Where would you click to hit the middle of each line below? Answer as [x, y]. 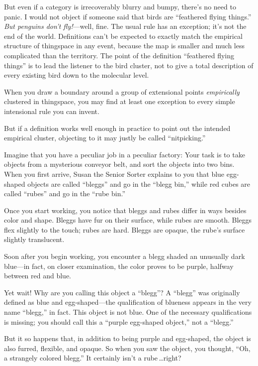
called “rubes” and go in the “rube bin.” [65, 193]
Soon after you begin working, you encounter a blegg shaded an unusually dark [125, 256]
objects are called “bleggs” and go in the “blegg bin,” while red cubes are [139, 183]
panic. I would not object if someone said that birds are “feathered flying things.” [128, 16]
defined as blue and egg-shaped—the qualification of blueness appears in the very [128, 302]
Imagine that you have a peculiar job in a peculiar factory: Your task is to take [125, 154]
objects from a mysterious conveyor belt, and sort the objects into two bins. [119, 164]
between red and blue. [38, 276]
